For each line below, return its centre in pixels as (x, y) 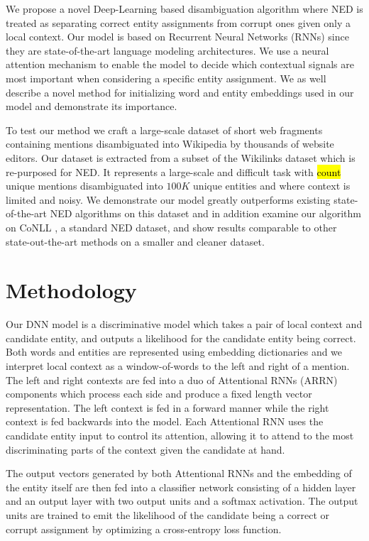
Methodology (71, 290)
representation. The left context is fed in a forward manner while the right (167, 407)
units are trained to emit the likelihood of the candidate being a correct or (168, 514)
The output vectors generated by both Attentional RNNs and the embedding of (179, 473)
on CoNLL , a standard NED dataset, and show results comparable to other (171, 227)
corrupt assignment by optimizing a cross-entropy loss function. (144, 529)
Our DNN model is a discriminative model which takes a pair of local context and (184, 324)
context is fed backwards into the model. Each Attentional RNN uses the (165, 421)
